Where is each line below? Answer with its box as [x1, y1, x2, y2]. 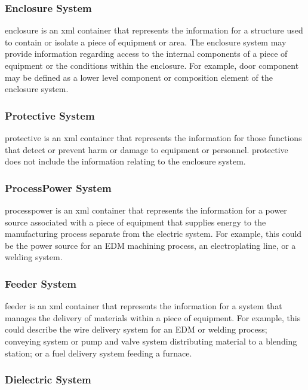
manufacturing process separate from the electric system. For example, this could [5, 227, 302, 240]
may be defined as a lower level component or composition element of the [5, 71, 273, 83]
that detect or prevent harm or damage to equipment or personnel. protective [5, 143, 288, 156]
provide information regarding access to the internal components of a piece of [5, 47, 288, 60]
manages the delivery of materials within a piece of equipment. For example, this [5, 311, 301, 324]
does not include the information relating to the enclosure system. [5, 155, 246, 167]
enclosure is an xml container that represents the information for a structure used [5, 24, 303, 36]
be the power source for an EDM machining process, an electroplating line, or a [5, 239, 296, 251]
